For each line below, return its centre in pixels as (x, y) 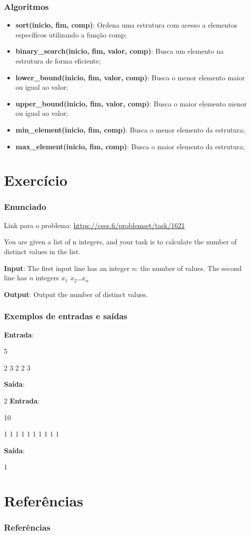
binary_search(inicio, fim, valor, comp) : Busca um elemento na (120, 51)
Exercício (36, 180)
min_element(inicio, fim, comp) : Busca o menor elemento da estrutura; (130, 129)
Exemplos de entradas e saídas (66, 316)
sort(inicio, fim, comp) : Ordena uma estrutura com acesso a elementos (126, 25)
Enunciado (25, 207)
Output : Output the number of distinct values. (76, 294)
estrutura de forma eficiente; (58, 61)
